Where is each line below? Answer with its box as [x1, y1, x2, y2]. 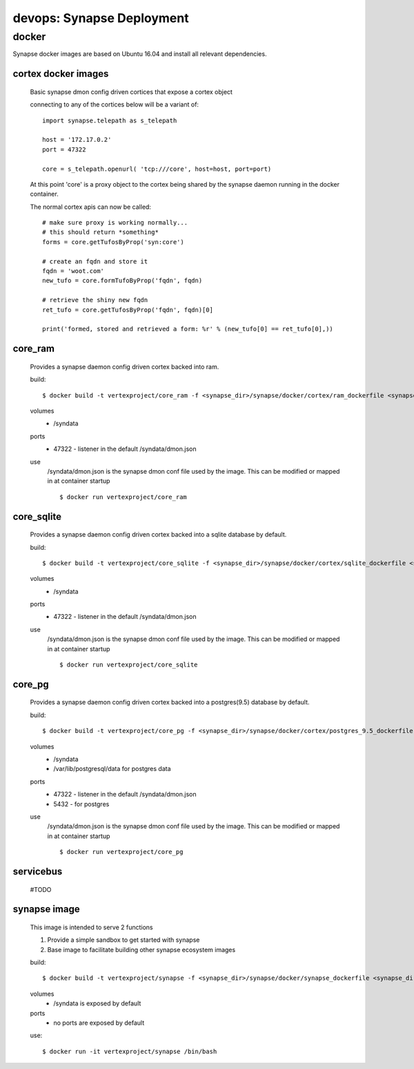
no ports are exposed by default [53, 1019, 145, 1027]
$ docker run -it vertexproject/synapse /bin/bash [42, 1048, 217, 1055]
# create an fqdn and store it [42, 257, 148, 266]
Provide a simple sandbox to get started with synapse [47, 936, 200, 944]
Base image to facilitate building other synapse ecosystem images [47, 945, 236, 954]
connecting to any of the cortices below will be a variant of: [30, 100, 199, 109]
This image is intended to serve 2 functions [30, 923, 153, 931]
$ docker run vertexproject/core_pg [59, 848, 184, 856]
